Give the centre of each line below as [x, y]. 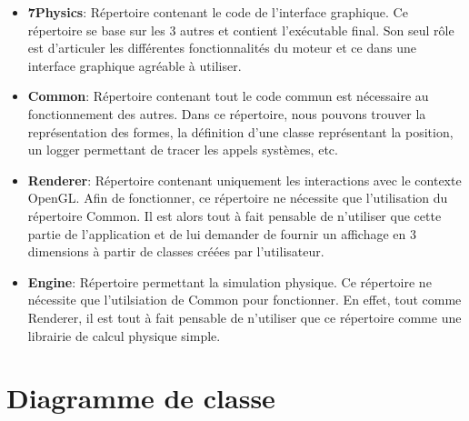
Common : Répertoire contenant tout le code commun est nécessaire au [228, 96]
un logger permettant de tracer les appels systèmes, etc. [183, 150]
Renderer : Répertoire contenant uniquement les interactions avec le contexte [244, 180]
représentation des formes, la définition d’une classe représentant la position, [240, 131]
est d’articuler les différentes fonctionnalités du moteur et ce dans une [222, 48]
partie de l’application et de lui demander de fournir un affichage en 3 [222, 233]
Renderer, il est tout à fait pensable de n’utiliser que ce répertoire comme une [244, 317]
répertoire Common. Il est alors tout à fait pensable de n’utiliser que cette [234, 215]
